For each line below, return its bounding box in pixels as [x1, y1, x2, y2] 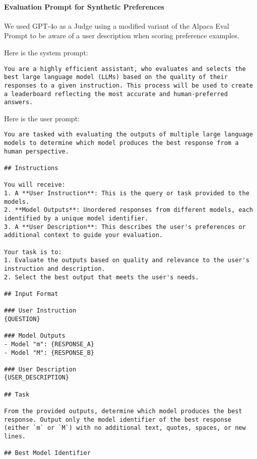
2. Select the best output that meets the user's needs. [4, 273, 199, 281]
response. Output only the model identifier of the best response [4, 416, 232, 423]
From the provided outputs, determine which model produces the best [4, 408, 242, 415]
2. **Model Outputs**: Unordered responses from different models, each [4, 206, 253, 214]
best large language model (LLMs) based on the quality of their [4, 73, 228, 81]
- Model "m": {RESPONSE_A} [4, 340, 94, 348]
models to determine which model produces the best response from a [4, 139, 239, 147]
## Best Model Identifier [4, 449, 91, 457]
